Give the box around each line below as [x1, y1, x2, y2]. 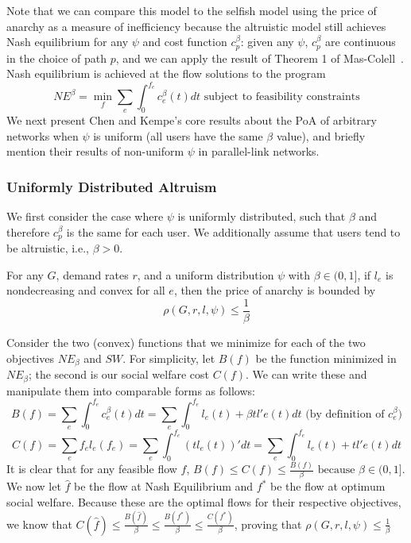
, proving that [234, 515, 302, 532]
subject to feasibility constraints [204, 91, 360, 103]
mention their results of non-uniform [6, 143, 184, 160]
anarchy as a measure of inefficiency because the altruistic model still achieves [6, 17, 386, 34]
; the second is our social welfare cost [28, 366, 209, 383]
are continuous [325, 33, 396, 50]
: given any [240, 33, 294, 50]
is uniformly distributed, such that [177, 208, 346, 225]
